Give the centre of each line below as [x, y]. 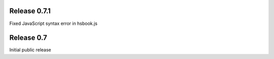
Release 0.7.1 [30, 11]
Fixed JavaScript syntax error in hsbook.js [53, 23]
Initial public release [30, 50]
